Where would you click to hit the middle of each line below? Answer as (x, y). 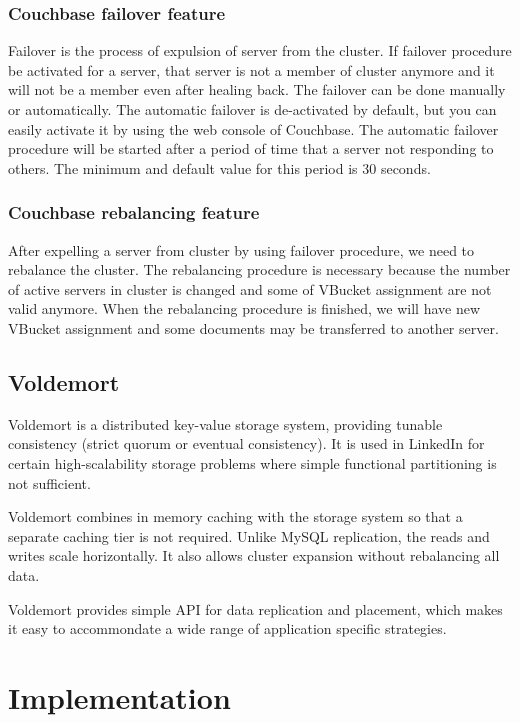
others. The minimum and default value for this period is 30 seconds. (219, 167)
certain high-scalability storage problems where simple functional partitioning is (252, 462)
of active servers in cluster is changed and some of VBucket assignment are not (250, 288)
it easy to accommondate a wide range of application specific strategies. (227, 628)
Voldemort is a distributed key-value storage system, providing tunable (225, 423)
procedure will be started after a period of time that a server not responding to (251, 148)
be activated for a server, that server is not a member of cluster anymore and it (251, 69)
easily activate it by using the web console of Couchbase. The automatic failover (253, 128)
